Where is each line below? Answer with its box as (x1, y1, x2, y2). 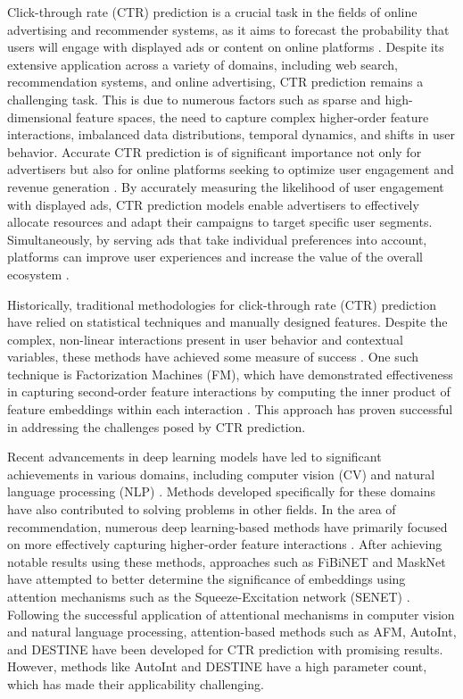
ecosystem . (7, 264, 70, 283)
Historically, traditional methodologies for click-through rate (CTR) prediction (7, 295, 436, 313)
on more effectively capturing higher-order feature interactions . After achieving (7, 535, 442, 553)
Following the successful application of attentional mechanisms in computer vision (7, 604, 455, 623)
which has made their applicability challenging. (7, 674, 264, 693)
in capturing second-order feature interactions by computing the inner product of (7, 382, 451, 401)
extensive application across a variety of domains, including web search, (7, 54, 398, 73)
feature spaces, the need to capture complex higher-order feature (76, 107, 429, 126)
